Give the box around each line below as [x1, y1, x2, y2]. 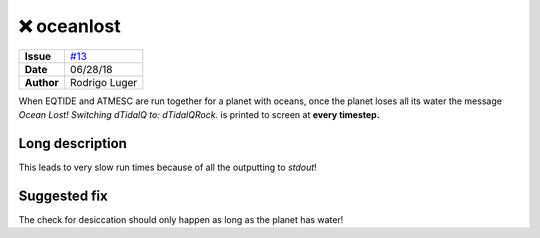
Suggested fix [18, 187, 109, 204]
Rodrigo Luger [70, 75, 138, 89]
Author [24, 75, 59, 89]
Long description [18, 135, 127, 152]
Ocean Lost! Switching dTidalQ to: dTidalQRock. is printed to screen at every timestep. [18, 108, 380, 120]
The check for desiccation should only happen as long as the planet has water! [18, 213, 344, 225]
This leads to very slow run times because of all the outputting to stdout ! [18, 161, 317, 173]
